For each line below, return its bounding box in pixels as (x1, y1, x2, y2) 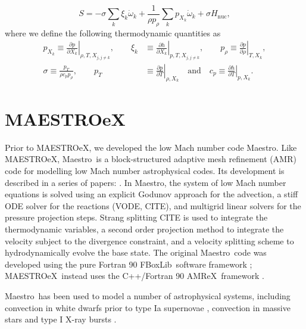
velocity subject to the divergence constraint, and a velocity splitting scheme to (5, 234, 294, 247)
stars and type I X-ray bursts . (5, 313, 117, 325)
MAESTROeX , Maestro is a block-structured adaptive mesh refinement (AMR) (5, 153, 296, 165)
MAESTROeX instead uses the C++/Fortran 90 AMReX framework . (5, 269, 264, 282)
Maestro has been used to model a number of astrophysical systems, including (5, 290, 291, 302)
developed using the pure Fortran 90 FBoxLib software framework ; (5, 257, 252, 270)
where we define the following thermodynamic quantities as (5, 26, 221, 39)
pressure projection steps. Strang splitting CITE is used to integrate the (5, 211, 268, 224)
